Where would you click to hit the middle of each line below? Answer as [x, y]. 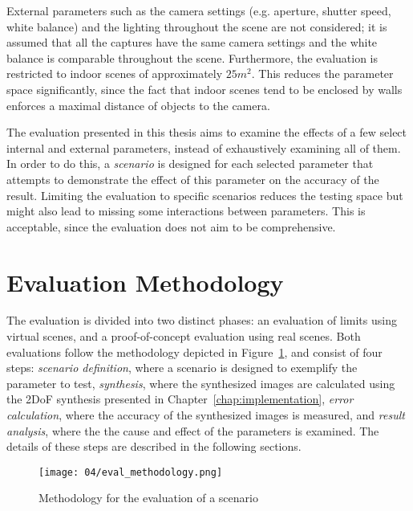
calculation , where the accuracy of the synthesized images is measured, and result [206, 415]
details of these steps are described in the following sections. [154, 446]
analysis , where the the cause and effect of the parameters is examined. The [193, 430]
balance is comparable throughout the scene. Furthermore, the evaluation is [192, 57]
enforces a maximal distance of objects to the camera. [138, 105]
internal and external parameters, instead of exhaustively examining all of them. [204, 147]
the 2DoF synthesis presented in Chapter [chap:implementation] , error [180, 399]
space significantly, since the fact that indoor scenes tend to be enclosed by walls [204, 89]
